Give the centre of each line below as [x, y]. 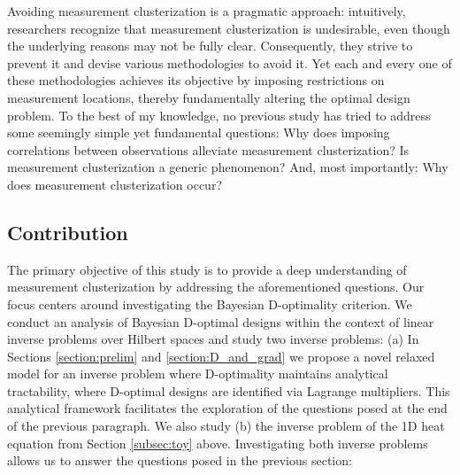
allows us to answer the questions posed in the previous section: [180, 460]
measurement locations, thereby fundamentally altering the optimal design [209, 97]
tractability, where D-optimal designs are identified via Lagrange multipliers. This [229, 390]
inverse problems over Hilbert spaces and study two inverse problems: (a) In [213, 339]
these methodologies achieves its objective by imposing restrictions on [196, 80]
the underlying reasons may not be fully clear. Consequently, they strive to [210, 46]
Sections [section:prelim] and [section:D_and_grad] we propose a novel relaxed [221, 356]
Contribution [68, 232]
